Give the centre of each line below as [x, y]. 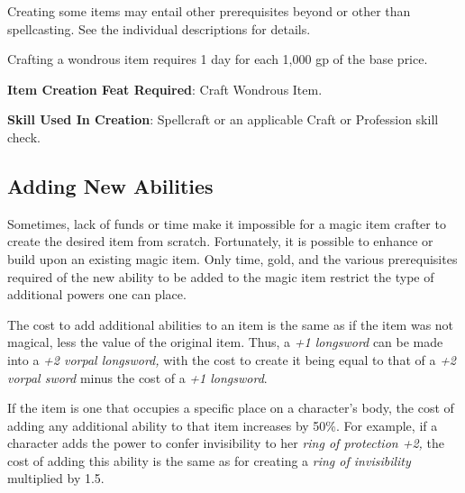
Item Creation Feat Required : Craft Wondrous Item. [165, 89]
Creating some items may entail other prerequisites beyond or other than [209, 11]
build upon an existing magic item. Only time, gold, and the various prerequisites [232, 258]
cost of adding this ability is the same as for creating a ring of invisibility [209, 460]
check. [24, 137]
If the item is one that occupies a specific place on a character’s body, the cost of [231, 408]
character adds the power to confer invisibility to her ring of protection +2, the [226, 443]
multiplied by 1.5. [56, 478]
